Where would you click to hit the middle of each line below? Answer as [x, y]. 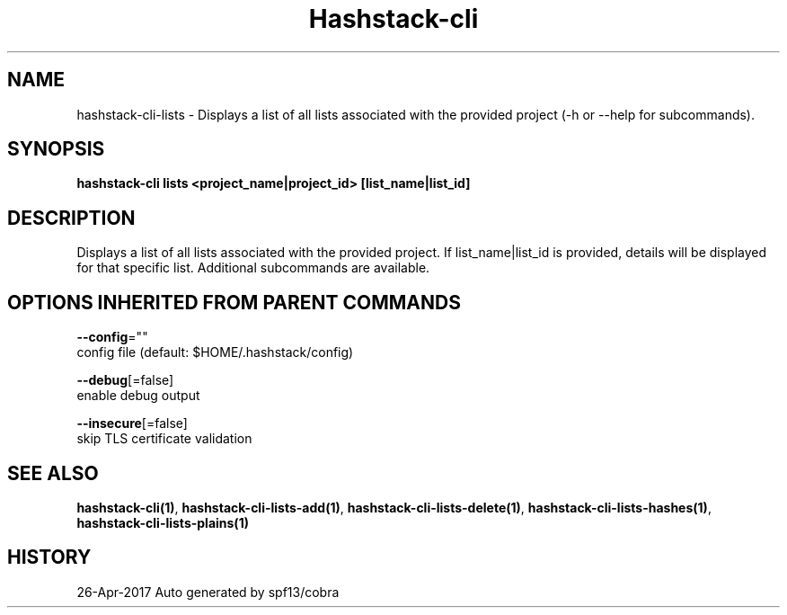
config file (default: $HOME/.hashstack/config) [215, 352]
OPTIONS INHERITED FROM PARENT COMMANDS [234, 302]
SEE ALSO [53, 473]
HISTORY [49, 557]
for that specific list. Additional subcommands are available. [253, 268]
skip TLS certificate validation [164, 439]
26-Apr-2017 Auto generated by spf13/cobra [208, 592]
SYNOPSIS [56, 149]
